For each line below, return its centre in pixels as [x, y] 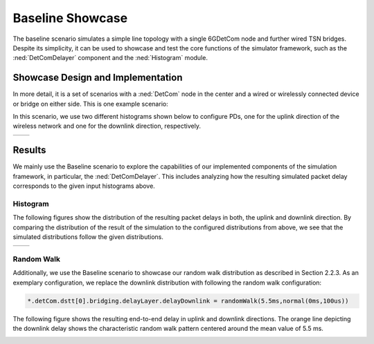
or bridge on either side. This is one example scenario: [91, 104]
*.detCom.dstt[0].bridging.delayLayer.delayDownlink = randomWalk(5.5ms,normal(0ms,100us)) [188, 301]
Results [29, 150]
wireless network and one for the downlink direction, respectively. [107, 126]
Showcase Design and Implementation [98, 78]
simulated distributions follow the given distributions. [88, 237]
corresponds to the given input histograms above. [84, 186]
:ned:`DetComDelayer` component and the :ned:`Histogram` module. [110, 58]
